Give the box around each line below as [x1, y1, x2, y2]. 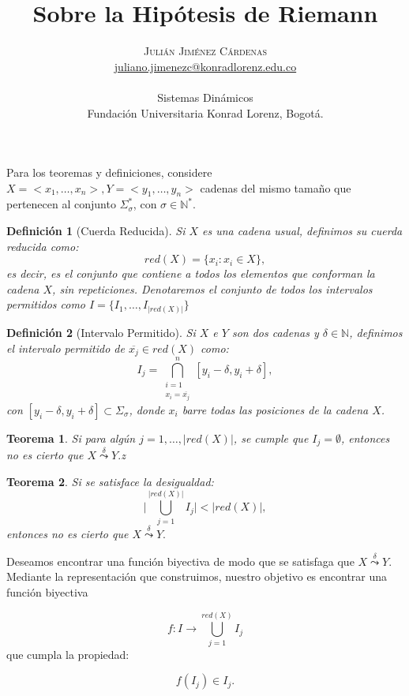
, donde [129, 401, 165, 417]
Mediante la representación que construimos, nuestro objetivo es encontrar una [6, 568, 388, 585]
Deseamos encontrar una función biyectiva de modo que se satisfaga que [6, 552, 355, 569]
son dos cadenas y [231, 324, 319, 340]
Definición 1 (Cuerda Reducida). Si [6, 223, 186, 239]
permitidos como [6, 296, 86, 312]
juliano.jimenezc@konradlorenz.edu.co [114, 58, 297, 74]
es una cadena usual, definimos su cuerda [202, 223, 403, 239]
